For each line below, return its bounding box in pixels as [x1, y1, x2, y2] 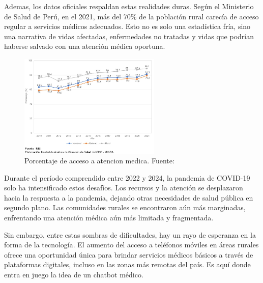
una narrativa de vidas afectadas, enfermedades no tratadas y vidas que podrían [4, 31, 254, 41]
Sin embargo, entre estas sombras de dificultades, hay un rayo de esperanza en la [4, 229, 256, 240]
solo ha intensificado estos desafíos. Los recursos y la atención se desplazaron [4, 182, 243, 193]
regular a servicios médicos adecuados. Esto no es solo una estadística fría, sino [4, 21, 251, 32]
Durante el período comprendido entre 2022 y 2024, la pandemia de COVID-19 [4, 172, 250, 183]
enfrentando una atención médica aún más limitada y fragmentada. [4, 212, 214, 223]
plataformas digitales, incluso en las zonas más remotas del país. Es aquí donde [4, 259, 251, 270]
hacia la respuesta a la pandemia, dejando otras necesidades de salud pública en [4, 192, 253, 203]
